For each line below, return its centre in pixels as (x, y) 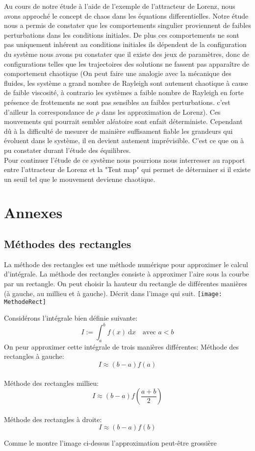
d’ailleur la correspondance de (49, 112)
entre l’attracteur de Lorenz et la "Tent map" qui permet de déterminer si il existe (127, 169)
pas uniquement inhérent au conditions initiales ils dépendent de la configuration (125, 44)
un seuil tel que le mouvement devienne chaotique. (80, 179)
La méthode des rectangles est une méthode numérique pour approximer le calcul (126, 264)
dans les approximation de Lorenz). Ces (161, 112)
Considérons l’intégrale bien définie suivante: (71, 317)
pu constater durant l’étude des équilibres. (67, 150)
